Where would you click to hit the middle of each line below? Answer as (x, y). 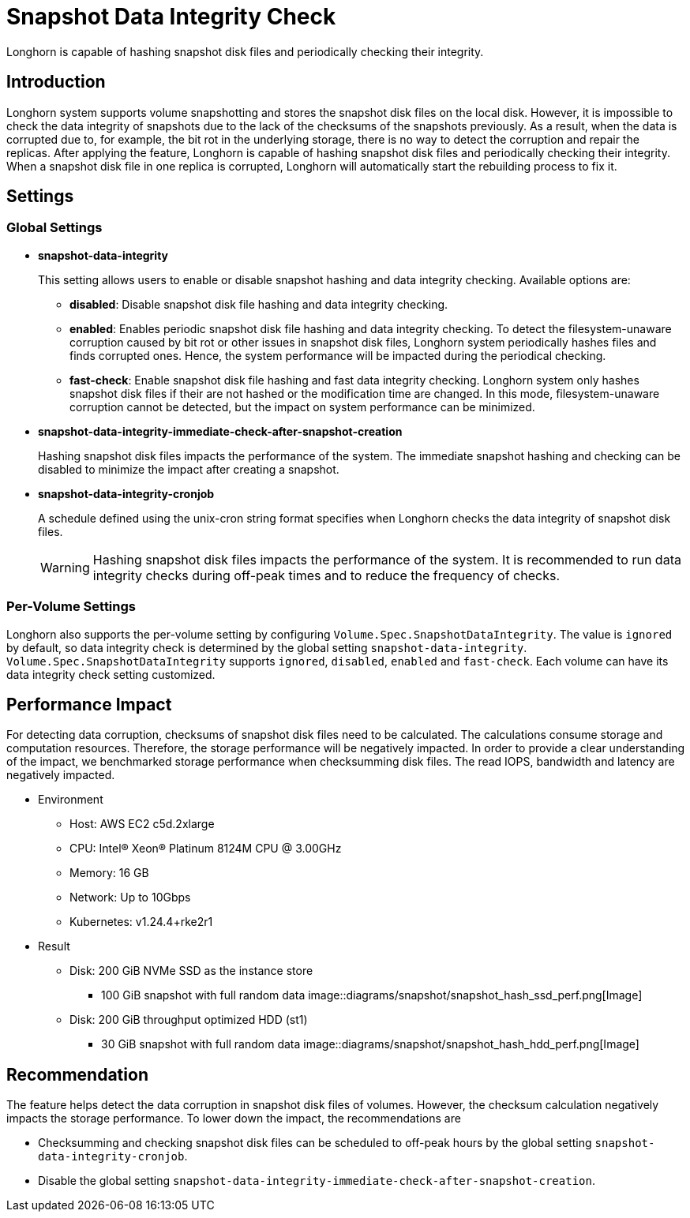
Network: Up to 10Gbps (130, 898)
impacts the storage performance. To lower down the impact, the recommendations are (234, 1119)
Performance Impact (89, 704)
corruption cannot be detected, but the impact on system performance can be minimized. (302, 407)
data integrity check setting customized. (111, 674)
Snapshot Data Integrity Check (171, 17)
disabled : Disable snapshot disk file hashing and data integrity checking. (259, 304)
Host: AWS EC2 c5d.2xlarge (142, 824)
